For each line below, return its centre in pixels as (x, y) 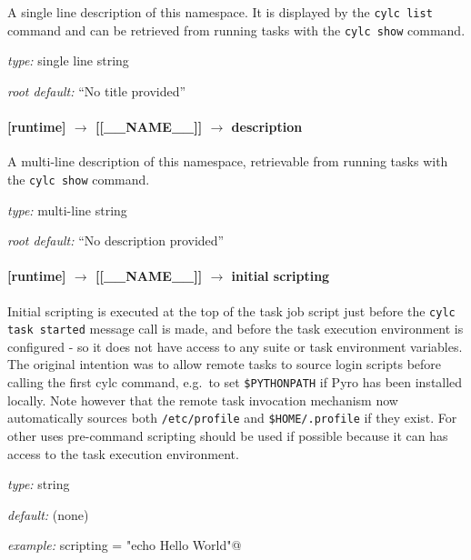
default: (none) (48, 514)
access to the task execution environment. (123, 453)
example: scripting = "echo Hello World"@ (125, 545)
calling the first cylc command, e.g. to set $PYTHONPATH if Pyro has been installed (235, 382)
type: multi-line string (67, 210)
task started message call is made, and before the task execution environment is (235, 329)
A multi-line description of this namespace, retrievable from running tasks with (228, 161)
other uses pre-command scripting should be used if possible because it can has (228, 435)
